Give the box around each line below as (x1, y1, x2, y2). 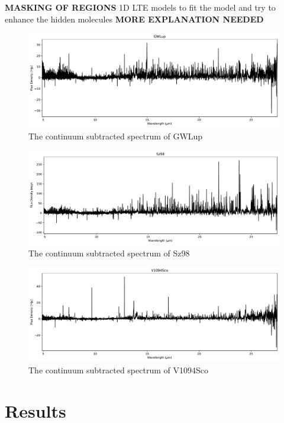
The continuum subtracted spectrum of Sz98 (28, 246, 190, 259)
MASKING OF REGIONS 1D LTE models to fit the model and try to (5, 1, 276, 13)
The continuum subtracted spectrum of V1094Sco (28, 364, 208, 376)
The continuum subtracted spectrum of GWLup (28, 130, 203, 142)
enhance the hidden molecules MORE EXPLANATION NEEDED (5, 12, 264, 25)
